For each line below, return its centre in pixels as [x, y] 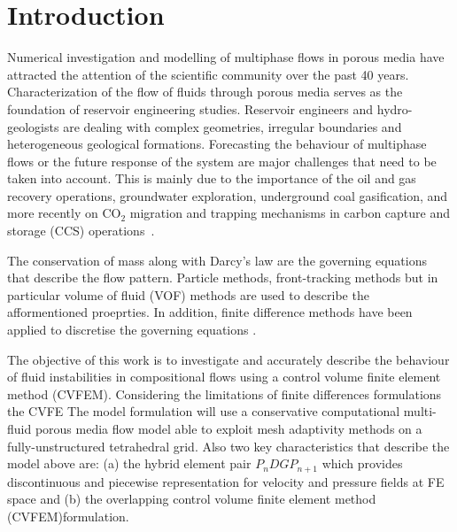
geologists [33, 126]
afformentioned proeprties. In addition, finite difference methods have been [210, 312]
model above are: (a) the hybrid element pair [129, 463]
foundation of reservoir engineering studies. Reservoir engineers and [190, 108]
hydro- [395, 108]
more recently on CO [64, 213]
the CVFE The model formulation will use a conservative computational [204, 411]
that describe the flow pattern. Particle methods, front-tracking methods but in [223, 278]
